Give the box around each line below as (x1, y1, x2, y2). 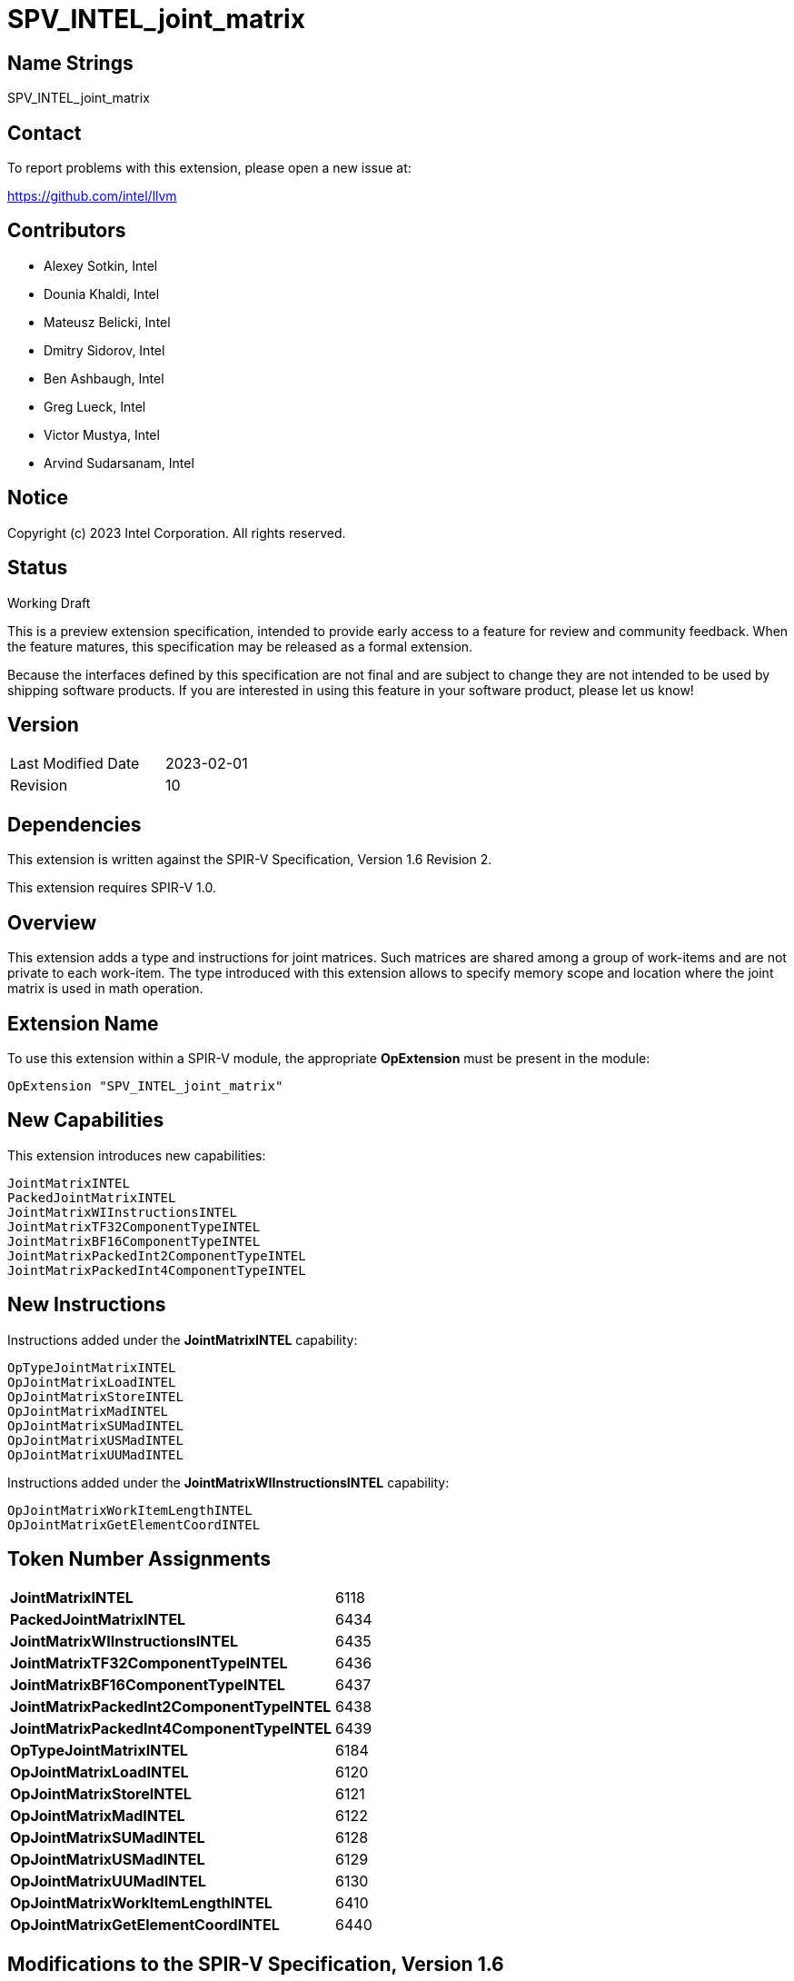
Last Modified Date (10, 754, 140, 773)
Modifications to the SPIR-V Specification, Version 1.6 (7, 1952, 504, 1976)
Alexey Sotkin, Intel (44, 257, 158, 274)
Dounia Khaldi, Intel (44, 285, 160, 302)
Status (7, 556, 68, 580)
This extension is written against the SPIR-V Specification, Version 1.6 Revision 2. (7, 851, 492, 868)
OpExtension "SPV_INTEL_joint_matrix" (7, 1078, 283, 1093)
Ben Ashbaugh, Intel (44, 370, 164, 386)
